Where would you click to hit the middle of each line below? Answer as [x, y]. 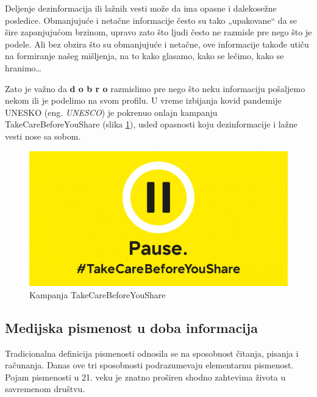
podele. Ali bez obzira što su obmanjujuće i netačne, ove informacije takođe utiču [157, 44]
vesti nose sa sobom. [43, 136]
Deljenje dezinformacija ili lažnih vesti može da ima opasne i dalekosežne [141, 8]
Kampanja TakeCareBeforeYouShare [98, 294]
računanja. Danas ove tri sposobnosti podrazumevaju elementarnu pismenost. [149, 365]
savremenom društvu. [45, 389]
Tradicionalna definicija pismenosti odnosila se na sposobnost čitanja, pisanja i [152, 353]
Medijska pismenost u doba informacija [131, 327]
